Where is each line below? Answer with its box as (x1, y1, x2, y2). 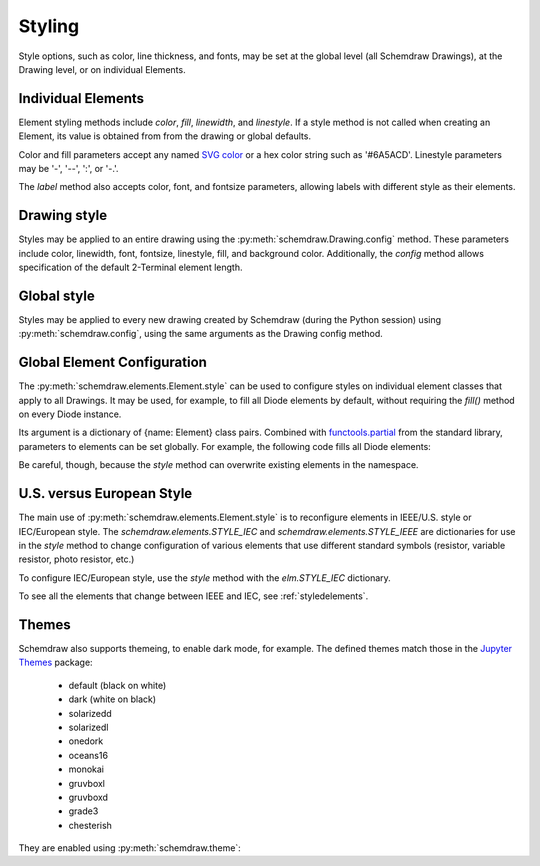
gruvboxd (68, 791, 109, 803)
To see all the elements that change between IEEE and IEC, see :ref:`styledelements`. (18, 590, 369, 602)
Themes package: (18, 656, 94, 669)
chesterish (68, 819, 112, 831)
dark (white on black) (68, 693, 157, 705)
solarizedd (68, 707, 112, 719)
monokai (68, 763, 105, 775)
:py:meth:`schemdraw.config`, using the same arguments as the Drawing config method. (18, 328, 384, 340)
